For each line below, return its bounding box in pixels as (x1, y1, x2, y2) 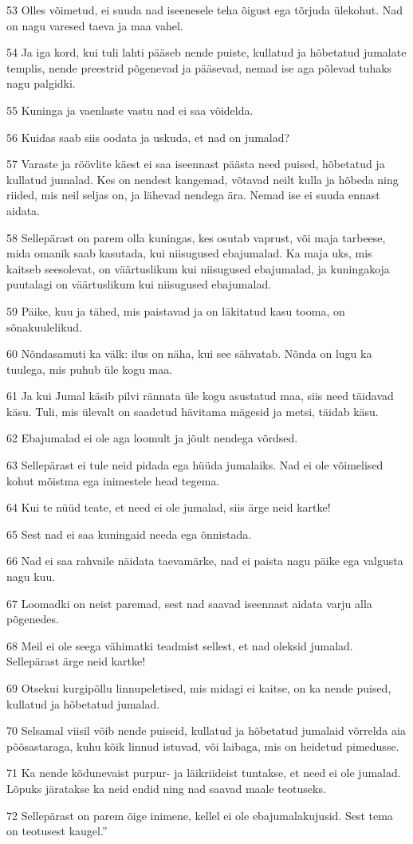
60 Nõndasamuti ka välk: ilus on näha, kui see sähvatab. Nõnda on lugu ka (6, 345, 372, 362)
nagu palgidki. (6, 75, 76, 92)
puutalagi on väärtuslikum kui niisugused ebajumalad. (6, 276, 272, 292)
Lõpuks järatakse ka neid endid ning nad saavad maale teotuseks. (6, 779, 326, 796)
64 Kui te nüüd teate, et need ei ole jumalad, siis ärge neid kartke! (6, 499, 331, 516)
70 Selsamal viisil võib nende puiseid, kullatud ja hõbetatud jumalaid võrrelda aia (6, 722, 406, 739)
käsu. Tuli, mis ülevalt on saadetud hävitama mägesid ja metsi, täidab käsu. (6, 402, 379, 419)
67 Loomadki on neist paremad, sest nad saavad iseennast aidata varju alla (6, 595, 372, 611)
